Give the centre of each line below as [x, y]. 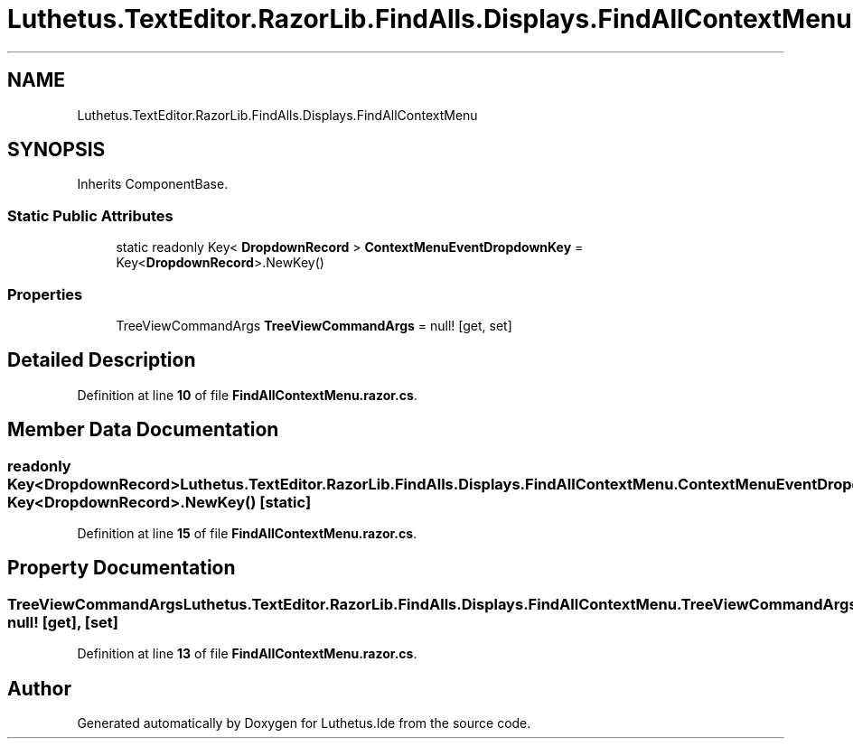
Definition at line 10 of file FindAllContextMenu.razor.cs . [247, 395]
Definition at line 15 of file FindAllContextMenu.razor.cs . [247, 533]
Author [39, 688]
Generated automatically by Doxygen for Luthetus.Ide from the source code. [304, 723]
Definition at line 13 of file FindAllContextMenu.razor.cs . [247, 654]
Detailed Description [102, 360]
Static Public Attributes [90, 215]
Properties [45, 294]
